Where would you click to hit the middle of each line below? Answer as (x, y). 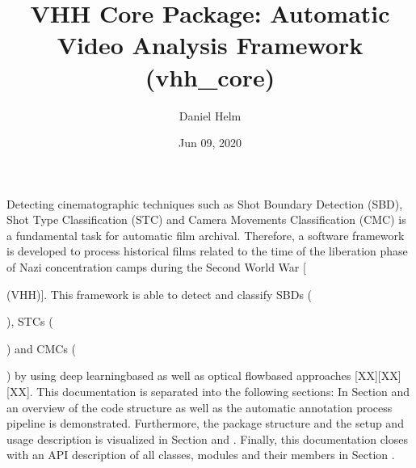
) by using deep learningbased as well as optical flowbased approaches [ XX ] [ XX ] (204, 375)
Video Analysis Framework (210, 45)
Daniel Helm (210, 115)
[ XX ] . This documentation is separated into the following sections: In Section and (208, 392)
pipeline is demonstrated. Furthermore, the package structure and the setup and (205, 423)
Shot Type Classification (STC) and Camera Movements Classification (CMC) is (206, 219)
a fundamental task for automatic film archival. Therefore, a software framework (206, 235)
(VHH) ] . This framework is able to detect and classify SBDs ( (160, 294)
